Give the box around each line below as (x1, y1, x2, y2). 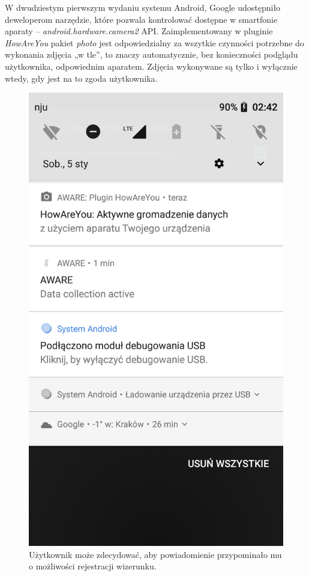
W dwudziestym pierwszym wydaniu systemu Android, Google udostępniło (5, 1, 281, 13)
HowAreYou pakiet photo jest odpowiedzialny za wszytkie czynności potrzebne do (5, 36, 304, 49)
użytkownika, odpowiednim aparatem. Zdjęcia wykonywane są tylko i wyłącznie (5, 60, 298, 72)
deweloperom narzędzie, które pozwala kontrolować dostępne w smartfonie (5, 13, 278, 25)
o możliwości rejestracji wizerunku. (29, 560, 157, 572)
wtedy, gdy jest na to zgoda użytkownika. (5, 72, 158, 84)
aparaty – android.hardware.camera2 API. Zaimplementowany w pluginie (5, 25, 273, 37)
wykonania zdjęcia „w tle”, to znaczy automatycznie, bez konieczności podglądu (5, 48, 298, 61)
